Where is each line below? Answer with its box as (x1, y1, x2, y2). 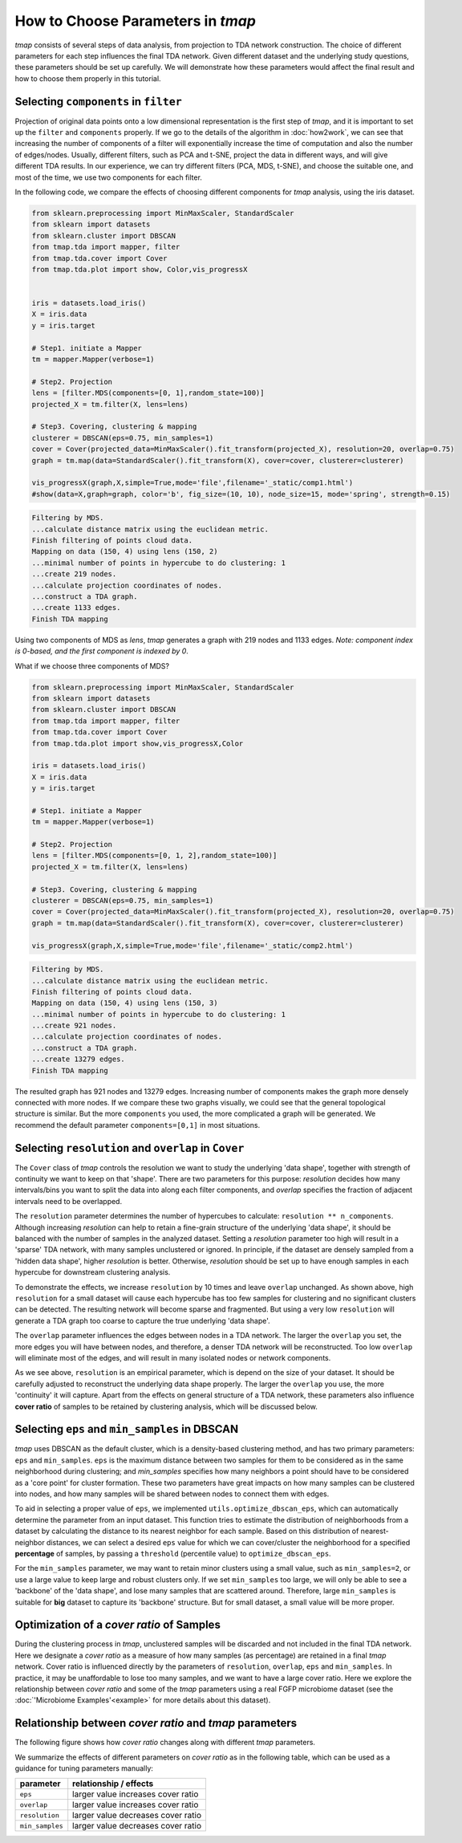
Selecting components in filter (14, 95, 182, 108)
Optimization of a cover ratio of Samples (14, 1618, 221, 1632)
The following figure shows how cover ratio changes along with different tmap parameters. (14, 1738, 316, 1747)
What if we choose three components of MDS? (14, 661, 170, 670)
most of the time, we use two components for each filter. (14, 173, 202, 182)
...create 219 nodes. (31, 570, 117, 579)
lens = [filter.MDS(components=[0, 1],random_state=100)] (31, 389, 265, 397)
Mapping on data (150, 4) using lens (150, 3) (31, 999, 218, 1007)
